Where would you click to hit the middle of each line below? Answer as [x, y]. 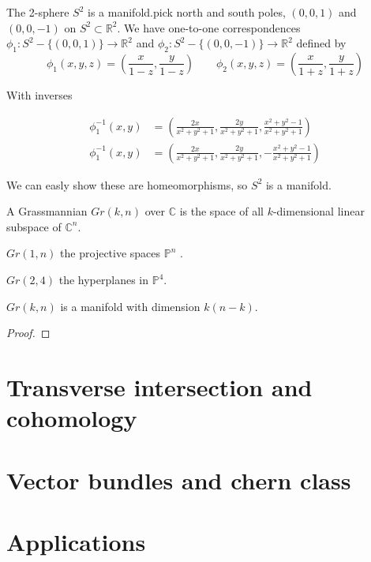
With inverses [39, 94]
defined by [321, 43]
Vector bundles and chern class [179, 480]
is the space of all [221, 211]
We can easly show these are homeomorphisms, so [127, 184]
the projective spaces [111, 253]
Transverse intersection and [159, 386]
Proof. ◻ [28, 333]
